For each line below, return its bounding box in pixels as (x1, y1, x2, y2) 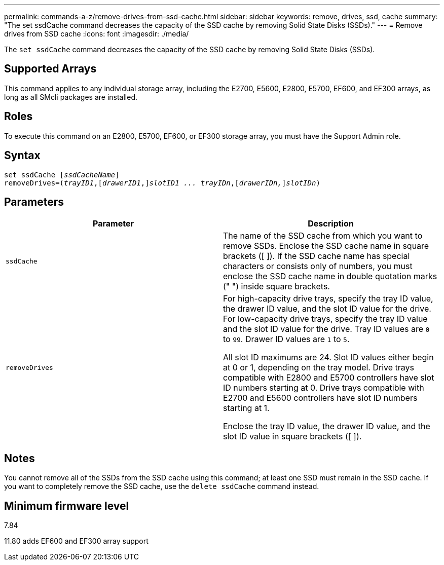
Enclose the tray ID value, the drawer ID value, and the (223, 421, 430, 432)
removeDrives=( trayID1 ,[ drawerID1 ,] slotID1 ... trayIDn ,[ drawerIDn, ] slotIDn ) (4, 178, 320, 187)
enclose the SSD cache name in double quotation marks (223, 271, 437, 282)
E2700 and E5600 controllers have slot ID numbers (223, 393, 418, 403)
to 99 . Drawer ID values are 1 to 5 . (223, 334, 350, 345)
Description (308, 218, 354, 229)
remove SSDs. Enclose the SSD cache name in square (223, 241, 429, 251)
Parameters (4, 195, 64, 208)
